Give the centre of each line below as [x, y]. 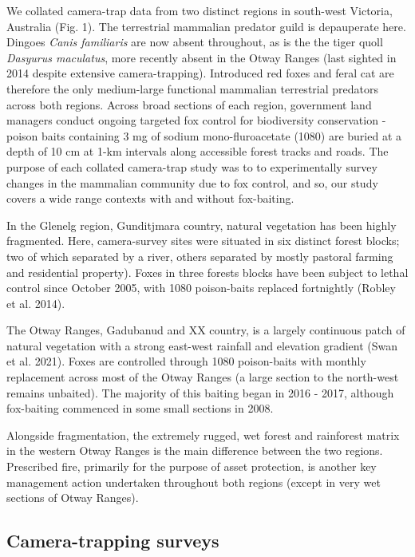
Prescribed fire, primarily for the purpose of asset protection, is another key [192, 466]
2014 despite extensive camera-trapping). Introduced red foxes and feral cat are [200, 73]
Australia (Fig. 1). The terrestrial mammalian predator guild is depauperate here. [206, 26]
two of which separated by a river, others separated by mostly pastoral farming [200, 256]
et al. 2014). [36, 303]
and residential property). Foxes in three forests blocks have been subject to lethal [207, 272]
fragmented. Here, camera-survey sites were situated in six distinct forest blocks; [203, 241]
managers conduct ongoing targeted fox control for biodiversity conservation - [196, 120]
